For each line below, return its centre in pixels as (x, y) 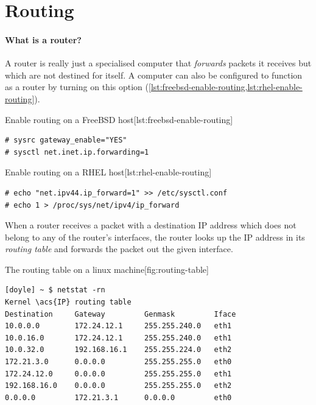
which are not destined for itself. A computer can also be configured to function (154, 75)
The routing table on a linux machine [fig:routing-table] (107, 269)
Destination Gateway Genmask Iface (121, 314)
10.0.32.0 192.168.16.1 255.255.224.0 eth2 (118, 350)
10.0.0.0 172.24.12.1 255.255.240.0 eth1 (118, 326)
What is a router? (43, 39)
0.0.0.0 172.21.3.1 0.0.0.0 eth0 (118, 397)
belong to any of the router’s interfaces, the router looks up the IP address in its (155, 237)
